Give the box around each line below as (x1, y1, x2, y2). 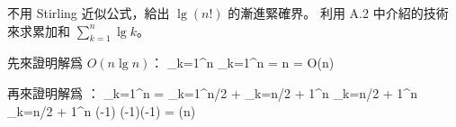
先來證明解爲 (7, 53, 83, 72)
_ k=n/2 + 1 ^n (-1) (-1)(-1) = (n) (7, 101, 196, 120)
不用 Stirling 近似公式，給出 (7, 4, 170, 22)
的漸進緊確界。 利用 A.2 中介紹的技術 (228, 4, 449, 22)
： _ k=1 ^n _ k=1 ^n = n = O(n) (150, 53, 335, 72)
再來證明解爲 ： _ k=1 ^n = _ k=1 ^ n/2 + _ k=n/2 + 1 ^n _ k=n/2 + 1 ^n (7, 83, 417, 102)
